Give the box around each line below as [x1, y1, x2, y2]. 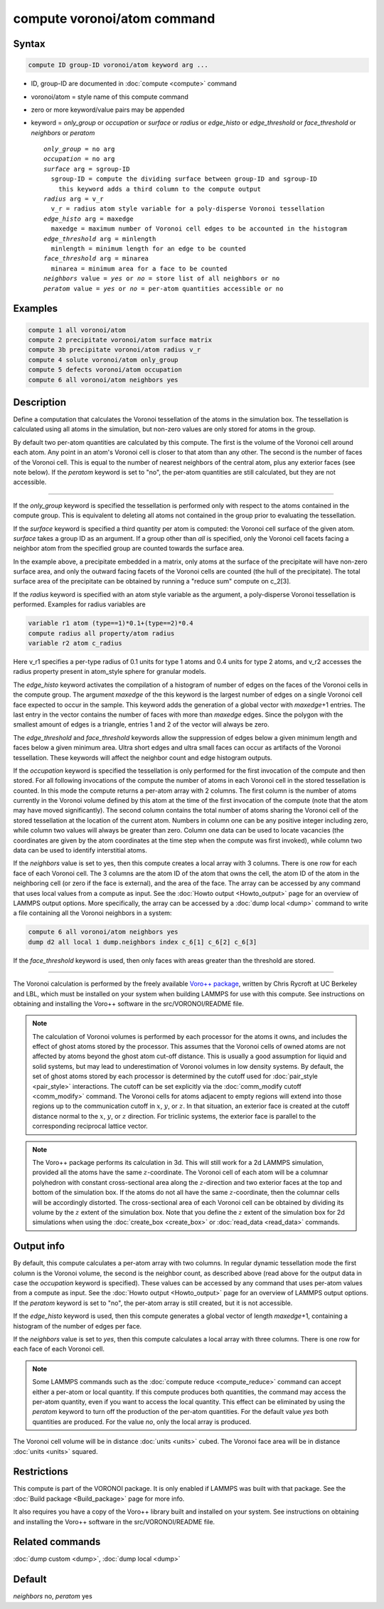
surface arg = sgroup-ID [43, 164, 130, 173]
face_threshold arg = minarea [43, 255, 149, 263]
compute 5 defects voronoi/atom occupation [28, 366, 183, 374]
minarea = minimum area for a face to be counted [50, 264, 228, 273]
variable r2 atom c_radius [28, 639, 122, 648]
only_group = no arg [43, 145, 115, 153]
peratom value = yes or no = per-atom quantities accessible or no [43, 285, 284, 292]
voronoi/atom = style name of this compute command [31, 93, 188, 101]
